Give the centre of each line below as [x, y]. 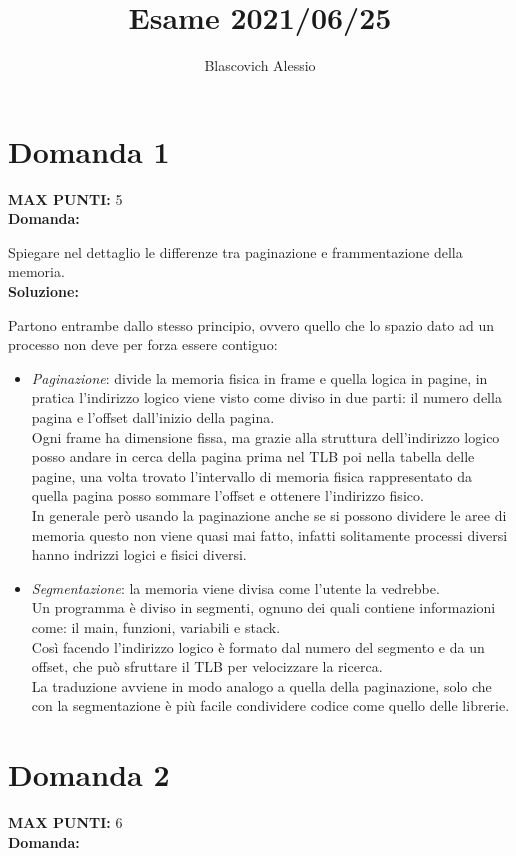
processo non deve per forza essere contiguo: [143, 344]
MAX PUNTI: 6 [65, 822]
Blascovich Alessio [260, 65]
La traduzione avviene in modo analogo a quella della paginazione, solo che [261, 685]
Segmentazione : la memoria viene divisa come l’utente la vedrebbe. [235, 587]
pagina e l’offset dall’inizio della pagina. [153, 417]
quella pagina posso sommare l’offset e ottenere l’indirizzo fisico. [227, 495]
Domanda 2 [89, 774]
